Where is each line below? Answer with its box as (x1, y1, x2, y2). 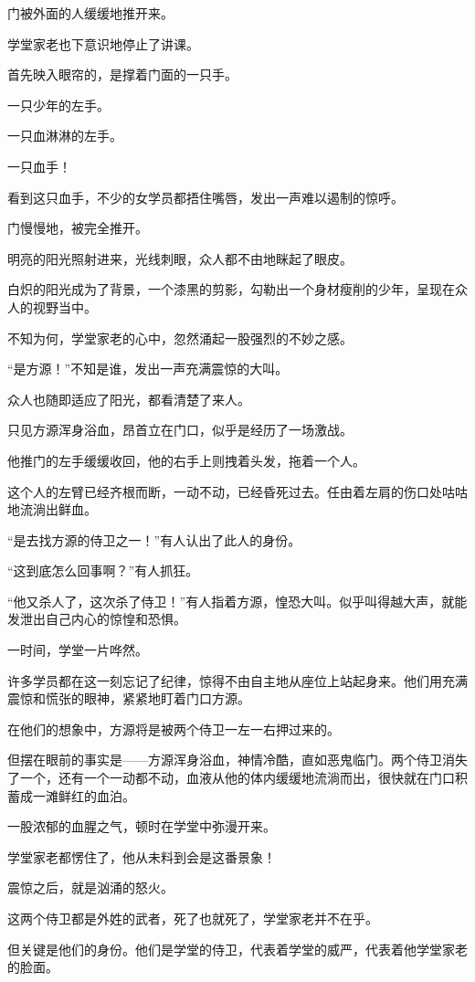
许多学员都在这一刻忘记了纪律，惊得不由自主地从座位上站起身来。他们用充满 (7, 671, 468, 690)
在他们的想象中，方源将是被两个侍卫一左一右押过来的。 (7, 719, 340, 738)
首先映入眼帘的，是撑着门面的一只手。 (7, 65, 237, 84)
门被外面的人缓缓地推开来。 (7, 4, 174, 22)
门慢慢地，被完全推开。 (7, 218, 148, 238)
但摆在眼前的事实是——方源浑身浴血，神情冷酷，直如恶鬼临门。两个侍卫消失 (7, 750, 468, 769)
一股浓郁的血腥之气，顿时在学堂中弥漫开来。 (7, 817, 276, 836)
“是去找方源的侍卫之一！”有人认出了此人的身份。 (7, 530, 301, 549)
